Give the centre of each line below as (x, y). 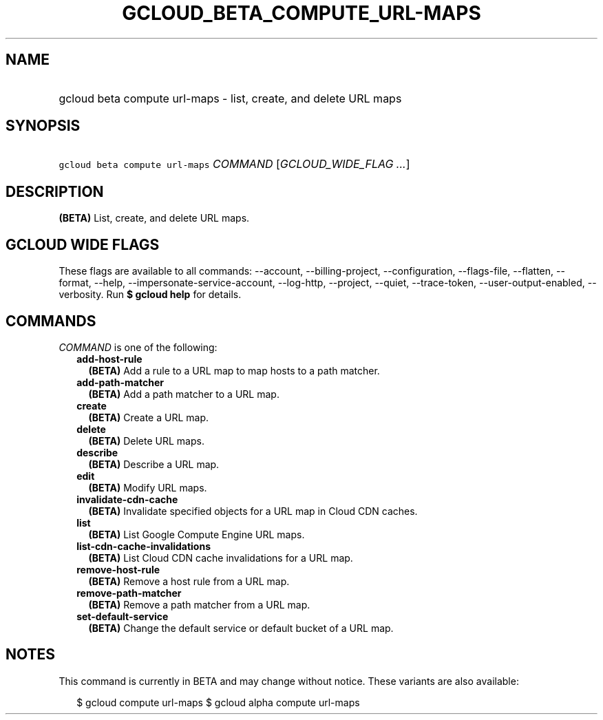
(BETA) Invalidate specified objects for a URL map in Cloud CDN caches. (253, 511)
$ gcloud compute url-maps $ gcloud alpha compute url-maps (218, 702)
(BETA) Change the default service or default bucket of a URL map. (241, 628)
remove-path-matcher (129, 593)
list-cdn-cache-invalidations (144, 546)
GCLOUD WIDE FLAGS (83, 244)
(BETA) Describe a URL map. (154, 464)
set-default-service (123, 616)
